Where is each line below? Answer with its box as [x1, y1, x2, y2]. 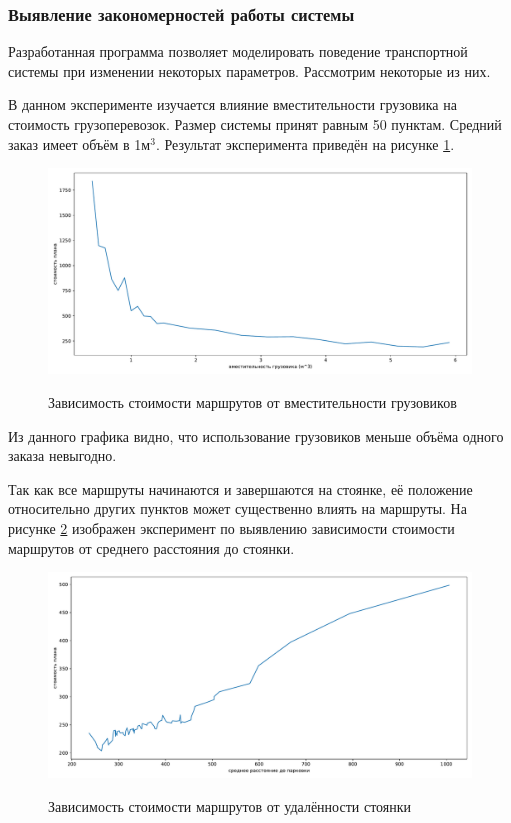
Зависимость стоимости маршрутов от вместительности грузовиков [48, 391, 457, 412]
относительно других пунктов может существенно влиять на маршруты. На [8, 498, 467, 519]
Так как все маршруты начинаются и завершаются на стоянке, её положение [8, 478, 473, 499]
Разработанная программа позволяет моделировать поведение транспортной [8, 41, 468, 62]
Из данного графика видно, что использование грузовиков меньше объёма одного [8, 425, 504, 446]
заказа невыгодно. [8, 445, 117, 466]
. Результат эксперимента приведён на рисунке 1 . [155, 133, 455, 154]
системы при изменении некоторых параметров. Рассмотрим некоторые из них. [8, 60, 491, 81]
